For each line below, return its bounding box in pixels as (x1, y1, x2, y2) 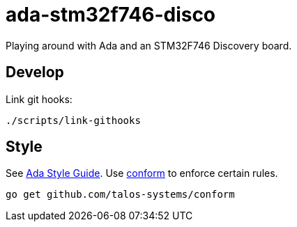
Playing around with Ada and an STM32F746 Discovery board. (6, 39, 292, 52)
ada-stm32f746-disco (6, 3, 216, 26)
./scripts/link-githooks (6, 114, 141, 126)
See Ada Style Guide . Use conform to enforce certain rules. (6, 167, 278, 180)
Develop (6, 63, 64, 81)
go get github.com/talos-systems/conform (6, 189, 235, 201)
